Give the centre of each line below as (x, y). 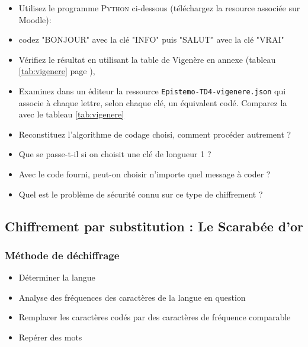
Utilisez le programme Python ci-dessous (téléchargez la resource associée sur (159, 8)
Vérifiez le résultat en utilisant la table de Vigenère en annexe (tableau (147, 59)
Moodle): (35, 19)
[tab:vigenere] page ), (57, 71)
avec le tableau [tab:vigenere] (71, 114)
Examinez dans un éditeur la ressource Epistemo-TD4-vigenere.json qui (152, 90)
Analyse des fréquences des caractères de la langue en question (132, 297)
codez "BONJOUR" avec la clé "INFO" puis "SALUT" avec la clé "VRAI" (151, 39)
